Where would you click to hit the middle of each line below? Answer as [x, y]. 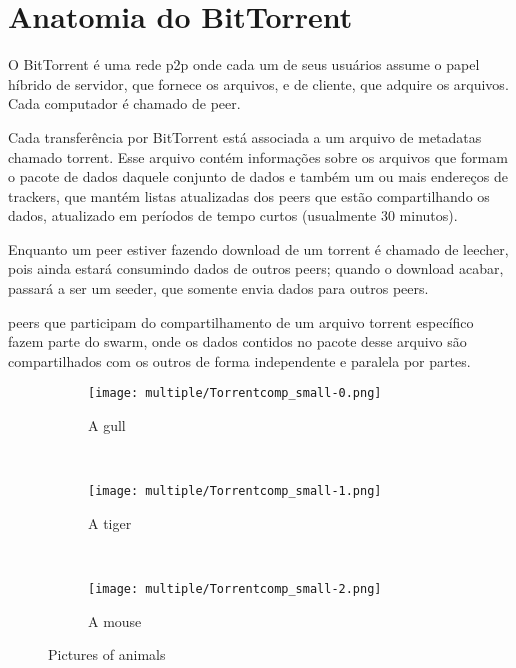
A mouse [115, 620]
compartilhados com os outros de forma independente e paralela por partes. [239, 360]
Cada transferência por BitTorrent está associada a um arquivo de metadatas [245, 136]
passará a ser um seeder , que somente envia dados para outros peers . [218, 288]
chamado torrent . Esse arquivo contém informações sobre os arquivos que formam [258, 156]
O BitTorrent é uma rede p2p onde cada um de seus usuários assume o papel [244, 64]
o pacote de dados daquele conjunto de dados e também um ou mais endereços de [258, 176]
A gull [107, 425]
